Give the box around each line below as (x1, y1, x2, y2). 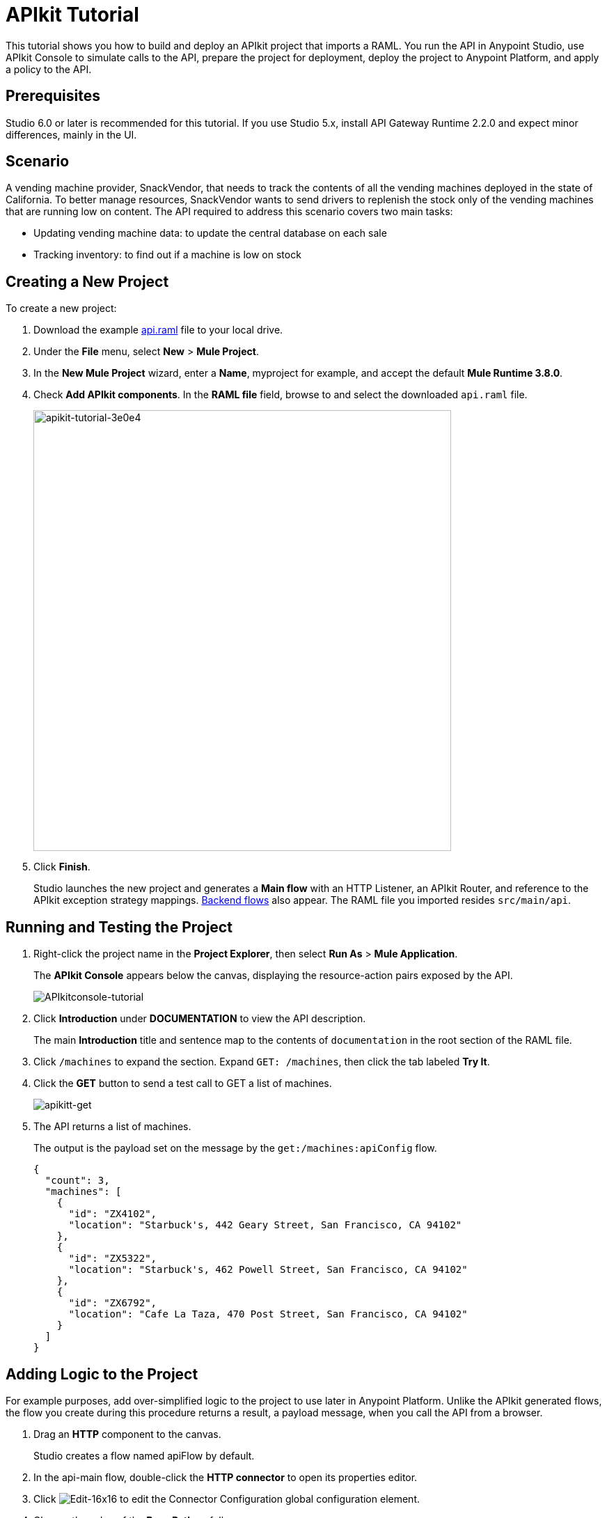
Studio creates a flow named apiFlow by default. (33, 1449, 255, 1462)
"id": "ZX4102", (68, 1208, 157, 1220)
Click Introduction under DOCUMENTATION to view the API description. (33, 1012, 366, 1025)
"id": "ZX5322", (68, 1253, 157, 1265)
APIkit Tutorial (6, 3, 139, 26)
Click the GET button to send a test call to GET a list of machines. (33, 1077, 332, 1090)
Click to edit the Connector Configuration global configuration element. (33, 1492, 420, 1505)
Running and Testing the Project (6, 918, 232, 936)
